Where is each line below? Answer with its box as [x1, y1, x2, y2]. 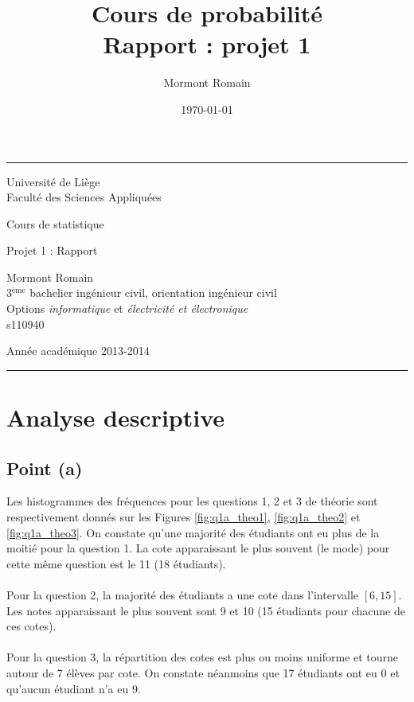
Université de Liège [6, 173, 100, 189]
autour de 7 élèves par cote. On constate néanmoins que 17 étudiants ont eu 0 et [6, 664, 400, 681]
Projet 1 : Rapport [6, 242, 98, 259]
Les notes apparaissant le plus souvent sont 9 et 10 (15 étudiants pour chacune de [6, 602, 405, 618]
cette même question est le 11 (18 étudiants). [6, 555, 226, 571]
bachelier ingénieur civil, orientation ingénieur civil [29, 284, 277, 301]
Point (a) [6, 455, 83, 480]
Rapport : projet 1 [103, 28, 311, 60]
